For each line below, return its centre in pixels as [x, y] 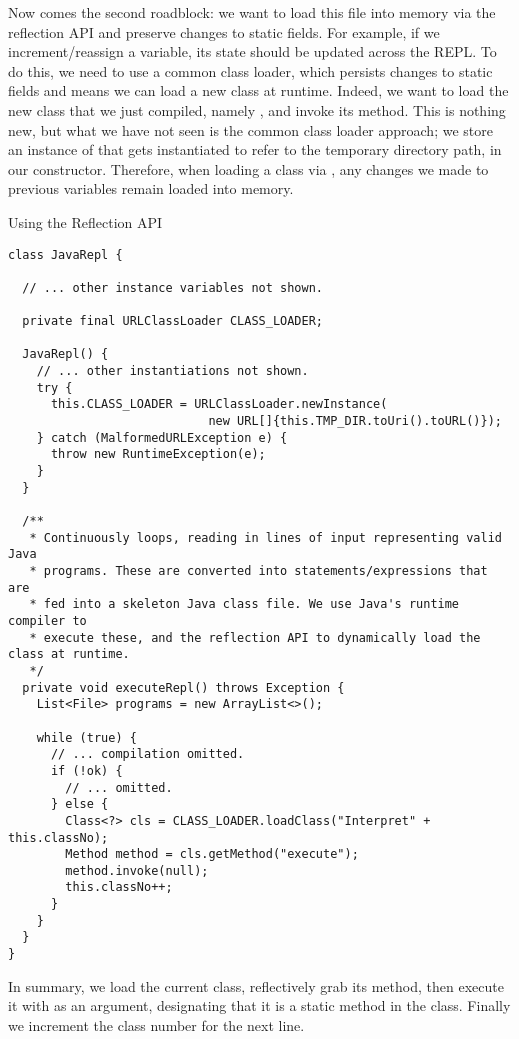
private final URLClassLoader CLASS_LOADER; [172, 321]
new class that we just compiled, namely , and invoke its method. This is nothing [257, 109]
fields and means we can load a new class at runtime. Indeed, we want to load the [258, 90]
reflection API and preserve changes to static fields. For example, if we [224, 31]
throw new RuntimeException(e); [158, 454]
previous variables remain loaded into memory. [151, 188]
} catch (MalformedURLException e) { [162, 437]
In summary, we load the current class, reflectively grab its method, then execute [256, 985]
